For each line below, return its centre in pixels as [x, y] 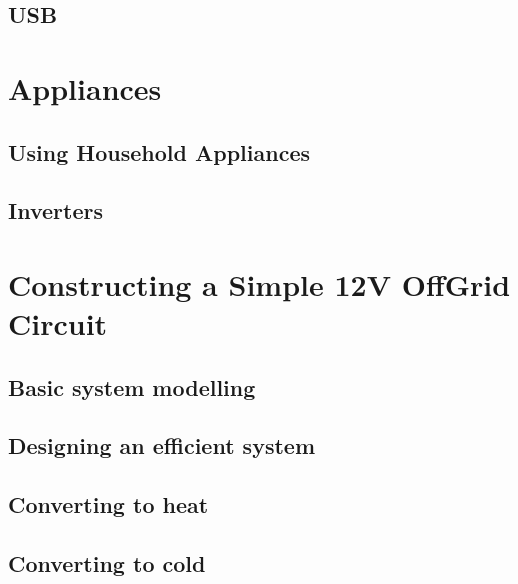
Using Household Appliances [159, 151]
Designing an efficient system [161, 445]
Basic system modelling [132, 386]
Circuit [58, 323]
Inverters [55, 210]
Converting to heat [108, 504]
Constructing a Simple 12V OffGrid [259, 283]
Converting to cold [107, 563]
